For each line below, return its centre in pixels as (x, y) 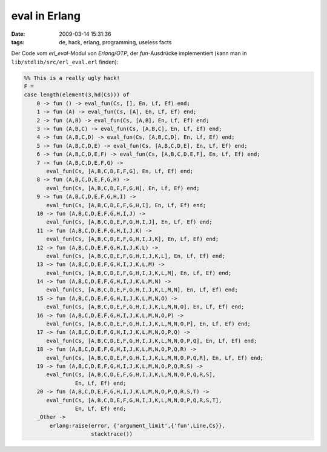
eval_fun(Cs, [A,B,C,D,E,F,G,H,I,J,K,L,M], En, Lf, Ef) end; (139, 273)
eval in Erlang (46, 16)
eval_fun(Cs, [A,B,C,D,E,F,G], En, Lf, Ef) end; (120, 171)
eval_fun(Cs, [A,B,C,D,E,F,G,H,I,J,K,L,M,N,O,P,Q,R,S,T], (134, 400)
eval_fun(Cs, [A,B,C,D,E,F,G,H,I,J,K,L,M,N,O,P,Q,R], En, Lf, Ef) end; (155, 358)
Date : (18, 34)
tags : (18, 42)
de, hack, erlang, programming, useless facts (115, 42)
